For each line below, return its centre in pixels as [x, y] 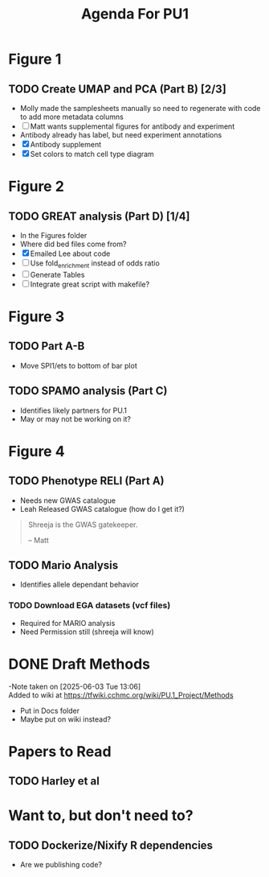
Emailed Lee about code [70, 253]
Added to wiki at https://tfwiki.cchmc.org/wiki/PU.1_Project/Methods [121, 695]
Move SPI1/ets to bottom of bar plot [79, 365]
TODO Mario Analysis [63, 565]
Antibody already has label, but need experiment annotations [121, 135]
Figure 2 [36, 187]
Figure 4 [37, 451]
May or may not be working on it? [75, 418]
